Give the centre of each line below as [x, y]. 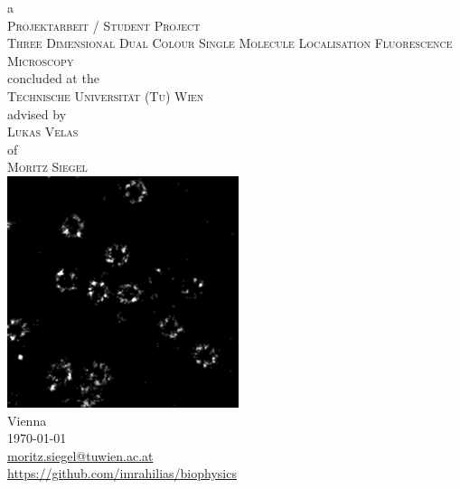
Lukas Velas [43, 132]
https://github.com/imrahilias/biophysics [122, 473]
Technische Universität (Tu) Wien [106, 95]
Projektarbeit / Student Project [104, 25]
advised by [37, 113]
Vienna [27, 420]
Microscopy [41, 60]
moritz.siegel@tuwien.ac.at [80, 455]
